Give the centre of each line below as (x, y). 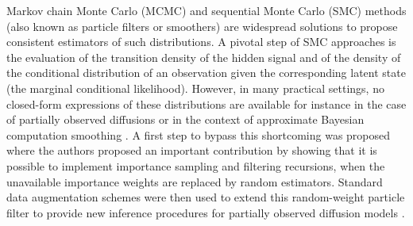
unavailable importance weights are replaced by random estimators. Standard (195, 181)
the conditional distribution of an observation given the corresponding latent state (206, 73)
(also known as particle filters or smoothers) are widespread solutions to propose (202, 26)
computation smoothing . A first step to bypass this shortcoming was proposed (199, 134)
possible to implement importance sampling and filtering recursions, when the (196, 165)
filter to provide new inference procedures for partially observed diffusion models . (206, 212)
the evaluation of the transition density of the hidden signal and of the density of (204, 57)
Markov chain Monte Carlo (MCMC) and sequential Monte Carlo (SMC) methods (206, 10)
